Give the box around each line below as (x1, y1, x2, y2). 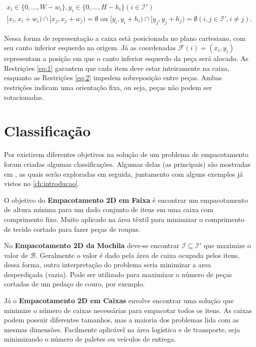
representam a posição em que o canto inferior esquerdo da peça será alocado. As (4, 53, 249, 63)
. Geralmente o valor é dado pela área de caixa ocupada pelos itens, (35, 250, 240, 260)
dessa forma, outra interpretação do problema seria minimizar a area (4, 259, 211, 270)
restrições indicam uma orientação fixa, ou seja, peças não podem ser (4, 82, 212, 93)
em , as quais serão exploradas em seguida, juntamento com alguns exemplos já (4, 168, 243, 179)
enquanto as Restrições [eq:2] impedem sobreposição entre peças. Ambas (4, 72, 222, 83)
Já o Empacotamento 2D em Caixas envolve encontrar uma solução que (4, 295, 234, 306)
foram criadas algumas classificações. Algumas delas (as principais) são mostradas (4, 158, 251, 169)
